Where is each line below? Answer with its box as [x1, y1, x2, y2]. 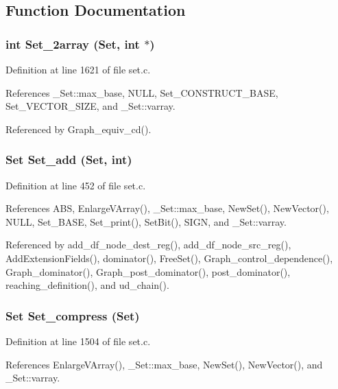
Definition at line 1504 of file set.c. [5, 333, 151, 348]
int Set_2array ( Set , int [5, 35, 140, 52]
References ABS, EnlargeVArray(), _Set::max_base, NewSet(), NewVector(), [5, 201, 329, 215]
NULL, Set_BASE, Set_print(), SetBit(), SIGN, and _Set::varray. [5, 214, 287, 228]
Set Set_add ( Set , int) [5, 151, 132, 168]
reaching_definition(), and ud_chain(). [5, 278, 169, 292]
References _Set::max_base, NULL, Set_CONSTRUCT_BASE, [5, 85, 278, 99]
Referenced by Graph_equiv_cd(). [5, 121, 152, 136]
